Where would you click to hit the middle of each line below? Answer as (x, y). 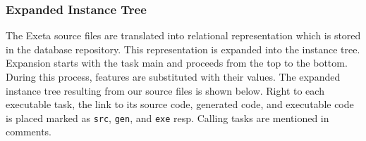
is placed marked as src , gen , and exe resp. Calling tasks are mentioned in (167, 117)
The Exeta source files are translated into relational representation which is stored (183, 35)
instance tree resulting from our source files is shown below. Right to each (165, 90)
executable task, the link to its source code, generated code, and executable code (180, 104)
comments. (29, 132)
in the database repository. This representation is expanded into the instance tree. (183, 49)
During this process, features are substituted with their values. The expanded (173, 76)
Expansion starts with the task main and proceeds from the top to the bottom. (177, 63)
